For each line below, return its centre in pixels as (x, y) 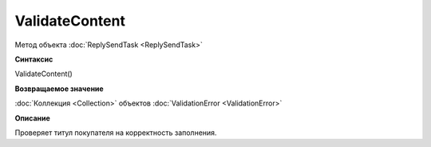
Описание (33, 118)
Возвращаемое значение (59, 89)
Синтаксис (34, 59)
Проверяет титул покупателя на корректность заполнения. (116, 133)
